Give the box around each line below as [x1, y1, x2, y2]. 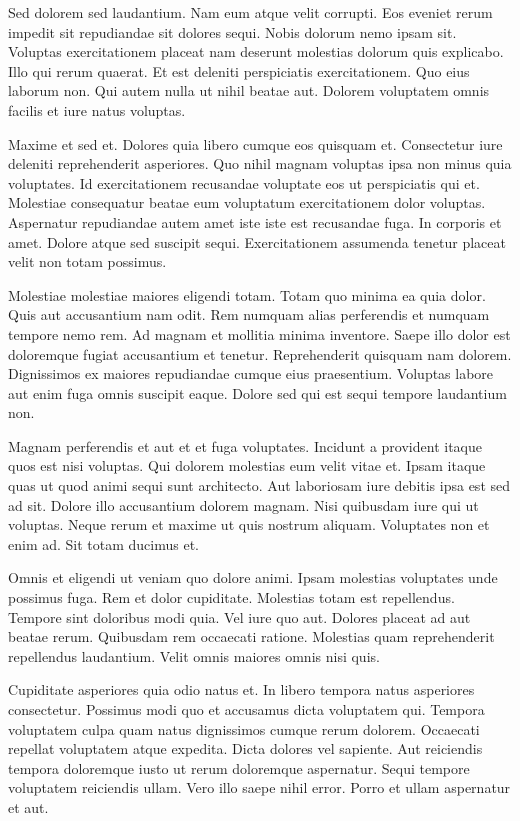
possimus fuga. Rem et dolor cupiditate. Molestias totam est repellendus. [8, 587, 455, 608]
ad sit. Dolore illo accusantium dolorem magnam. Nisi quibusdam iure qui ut [8, 494, 479, 515]
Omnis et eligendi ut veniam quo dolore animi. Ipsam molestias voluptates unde [8, 567, 498, 588]
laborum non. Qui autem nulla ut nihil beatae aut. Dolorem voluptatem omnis [8, 80, 490, 101]
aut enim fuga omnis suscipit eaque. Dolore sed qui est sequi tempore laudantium [8, 382, 507, 403]
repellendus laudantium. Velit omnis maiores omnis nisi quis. [8, 645, 380, 666]
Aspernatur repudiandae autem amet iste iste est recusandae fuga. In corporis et [8, 211, 502, 232]
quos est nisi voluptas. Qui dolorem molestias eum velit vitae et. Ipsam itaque [8, 455, 486, 476]
